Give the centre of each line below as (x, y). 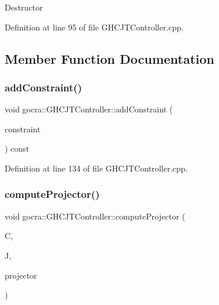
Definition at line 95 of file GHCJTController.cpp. (94, 27)
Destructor (24, 7)
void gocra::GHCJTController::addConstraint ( (89, 109)
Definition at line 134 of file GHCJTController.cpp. (96, 168)
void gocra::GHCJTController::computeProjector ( (95, 216)
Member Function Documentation (110, 58)
